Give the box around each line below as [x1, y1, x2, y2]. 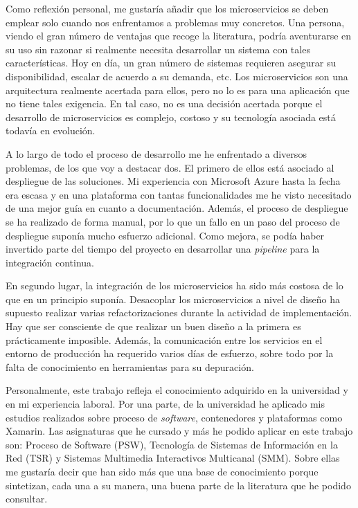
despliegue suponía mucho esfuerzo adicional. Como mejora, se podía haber [6, 228, 325, 242]
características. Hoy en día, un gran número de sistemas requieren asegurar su [6, 55, 337, 70]
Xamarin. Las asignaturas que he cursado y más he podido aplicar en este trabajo [6, 424, 353, 438]
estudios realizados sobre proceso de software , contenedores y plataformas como [6, 410, 343, 424]
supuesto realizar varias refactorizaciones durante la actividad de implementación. [6, 305, 352, 320]
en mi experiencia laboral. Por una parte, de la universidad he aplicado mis [6, 397, 325, 411]
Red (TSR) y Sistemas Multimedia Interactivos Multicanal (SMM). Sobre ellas [6, 451, 340, 465]
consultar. [6, 491, 48, 506]
